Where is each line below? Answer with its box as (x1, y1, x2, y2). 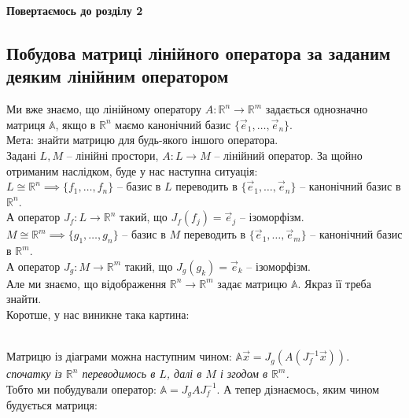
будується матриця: (6, 397, 98, 413)
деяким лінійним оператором (6, 64, 229, 88)
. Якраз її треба (297, 275, 371, 291)
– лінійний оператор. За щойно (214, 146, 363, 163)
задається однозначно (265, 101, 368, 117)
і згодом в (219, 365, 268, 382)
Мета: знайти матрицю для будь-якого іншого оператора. (6, 131, 278, 148)
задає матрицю (217, 275, 288, 291)
